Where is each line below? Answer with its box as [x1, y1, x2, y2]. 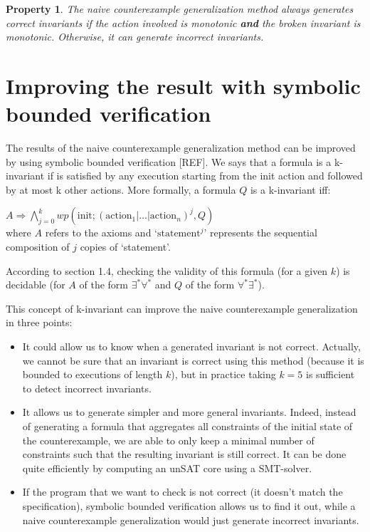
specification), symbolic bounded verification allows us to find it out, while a [22, 498, 356, 513]
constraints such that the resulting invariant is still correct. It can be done [22, 447, 347, 461]
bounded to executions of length [22, 367, 163, 382]
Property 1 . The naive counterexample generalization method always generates [6, 1, 354, 16]
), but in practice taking [171, 367, 276, 382]
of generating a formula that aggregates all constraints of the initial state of [22, 419, 353, 433]
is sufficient [305, 367, 355, 382]
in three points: [6, 315, 73, 330]
